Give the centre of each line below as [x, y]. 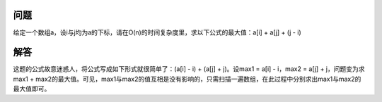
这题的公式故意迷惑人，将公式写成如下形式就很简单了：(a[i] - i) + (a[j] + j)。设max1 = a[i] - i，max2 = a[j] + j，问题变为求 [189, 69]
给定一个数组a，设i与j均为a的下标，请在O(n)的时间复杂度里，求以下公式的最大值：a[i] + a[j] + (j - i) [157, 32]
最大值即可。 [32, 89]
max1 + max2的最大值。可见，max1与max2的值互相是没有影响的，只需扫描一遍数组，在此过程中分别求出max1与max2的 [187, 79]
